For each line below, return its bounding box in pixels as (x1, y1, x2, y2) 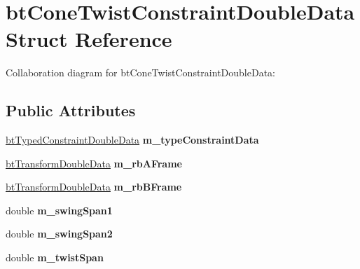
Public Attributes (6, 99, 136, 121)
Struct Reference (6, 25, 172, 53)
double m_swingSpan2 (6, 226, 113, 241)
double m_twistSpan (6, 250, 104, 265)
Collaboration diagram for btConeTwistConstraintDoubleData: (6, 65, 275, 80)
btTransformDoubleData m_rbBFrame (6, 179, 182, 194)
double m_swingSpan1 (6, 202, 113, 217)
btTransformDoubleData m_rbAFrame (6, 156, 182, 170)
